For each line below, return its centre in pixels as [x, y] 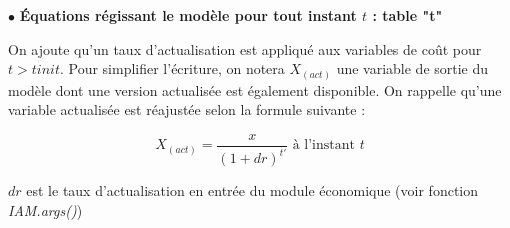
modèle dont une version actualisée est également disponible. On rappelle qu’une [255, 89]
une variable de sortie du [412, 68]
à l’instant [323, 145]
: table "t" [407, 15]
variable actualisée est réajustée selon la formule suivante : [187, 109]
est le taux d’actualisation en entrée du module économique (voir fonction [252, 190]
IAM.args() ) [45, 209]
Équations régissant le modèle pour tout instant [188, 15]
